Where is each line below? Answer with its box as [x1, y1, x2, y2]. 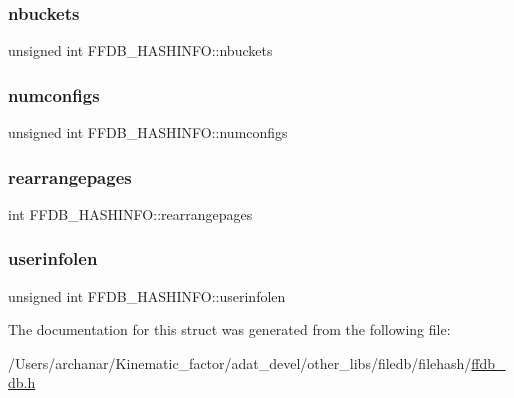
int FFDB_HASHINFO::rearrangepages [8, 203, 253, 224]
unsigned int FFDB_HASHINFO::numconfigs [8, 122, 288, 143]
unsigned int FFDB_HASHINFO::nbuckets [8, 40, 273, 61]
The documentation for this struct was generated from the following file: [8, 319, 451, 340]
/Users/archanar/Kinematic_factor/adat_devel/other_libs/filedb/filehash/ [8, 352, 472, 373]
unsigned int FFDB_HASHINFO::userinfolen [8, 285, 286, 306]
